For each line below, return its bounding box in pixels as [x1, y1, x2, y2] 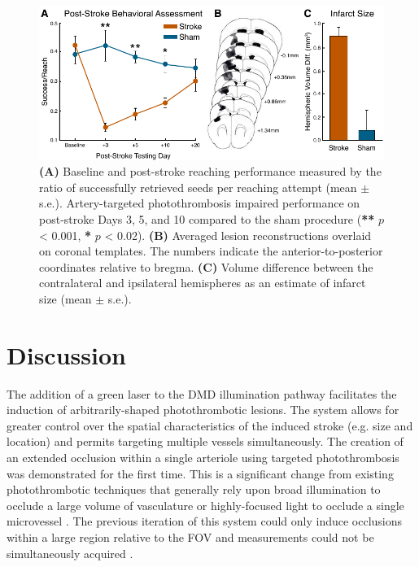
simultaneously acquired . [7, 544, 133, 561]
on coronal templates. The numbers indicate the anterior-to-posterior [39, 242, 383, 260]
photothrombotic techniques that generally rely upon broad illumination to [7, 481, 381, 498]
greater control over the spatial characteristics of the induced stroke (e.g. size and [7, 417, 413, 434]
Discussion [7, 338, 126, 371]
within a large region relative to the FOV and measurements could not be [7, 529, 374, 546]
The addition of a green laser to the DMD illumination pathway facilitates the [7, 385, 397, 402]
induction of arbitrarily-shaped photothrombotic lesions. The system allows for [7, 401, 399, 418]
